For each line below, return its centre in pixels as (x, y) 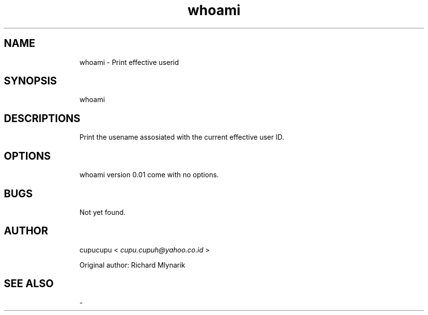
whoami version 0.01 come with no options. (149, 175)
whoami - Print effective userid (129, 62)
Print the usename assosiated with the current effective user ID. (182, 137)
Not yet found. (102, 212)
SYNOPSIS (31, 81)
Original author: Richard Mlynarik (132, 265)
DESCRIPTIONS (42, 118)
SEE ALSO (29, 284)
